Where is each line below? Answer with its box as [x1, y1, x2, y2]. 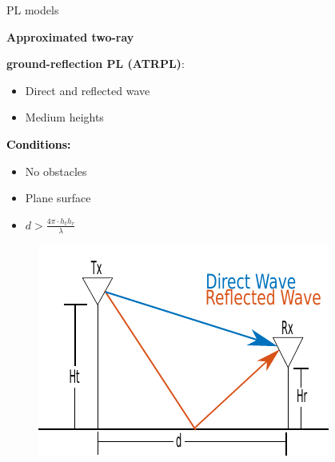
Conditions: [6, 135, 71, 152]
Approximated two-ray [6, 28, 134, 45]
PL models [6, 2, 59, 18]
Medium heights [25, 109, 104, 125]
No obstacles [25, 162, 87, 179]
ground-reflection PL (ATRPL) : [6, 55, 185, 72]
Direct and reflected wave [25, 82, 150, 98]
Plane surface [25, 189, 91, 206]
